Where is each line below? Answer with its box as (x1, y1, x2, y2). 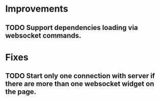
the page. (5, 87, 37, 96)
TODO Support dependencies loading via (5, 23, 139, 32)
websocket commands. (5, 31, 82, 40)
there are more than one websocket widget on (5, 80, 154, 88)
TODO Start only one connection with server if (5, 72, 155, 80)
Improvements (5, 3, 68, 15)
